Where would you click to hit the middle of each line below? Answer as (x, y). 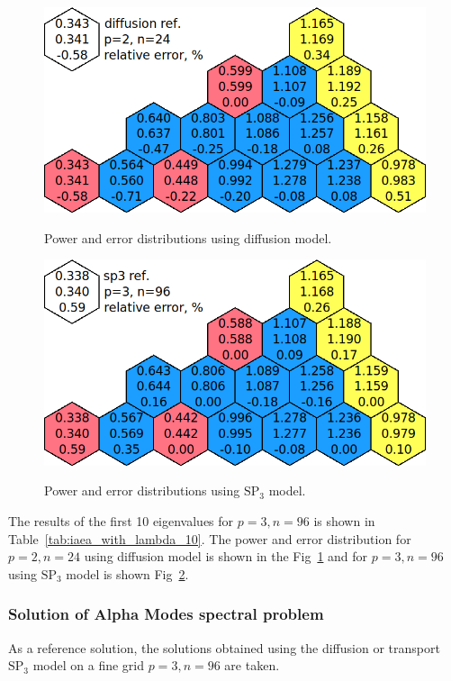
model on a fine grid (89, 665)
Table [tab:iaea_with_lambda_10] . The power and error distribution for (210, 538)
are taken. (252, 665)
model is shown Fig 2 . (127, 573)
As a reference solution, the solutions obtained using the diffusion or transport (224, 647)
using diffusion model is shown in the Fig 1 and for (226, 556)
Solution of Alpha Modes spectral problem (166, 614)
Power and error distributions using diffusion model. (188, 237)
